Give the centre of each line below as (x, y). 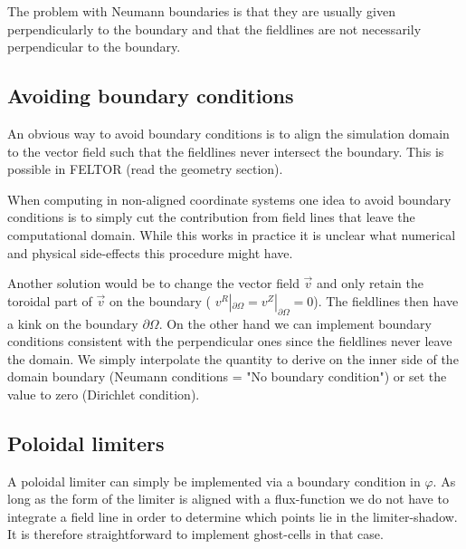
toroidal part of (50, 300)
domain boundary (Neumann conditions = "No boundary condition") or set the (227, 376)
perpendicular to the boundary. (94, 47)
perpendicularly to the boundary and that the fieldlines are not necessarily (214, 29)
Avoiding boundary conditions (151, 96)
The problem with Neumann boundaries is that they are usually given (201, 11)
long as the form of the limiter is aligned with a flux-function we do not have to (228, 499)
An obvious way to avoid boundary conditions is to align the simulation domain (228, 133)
